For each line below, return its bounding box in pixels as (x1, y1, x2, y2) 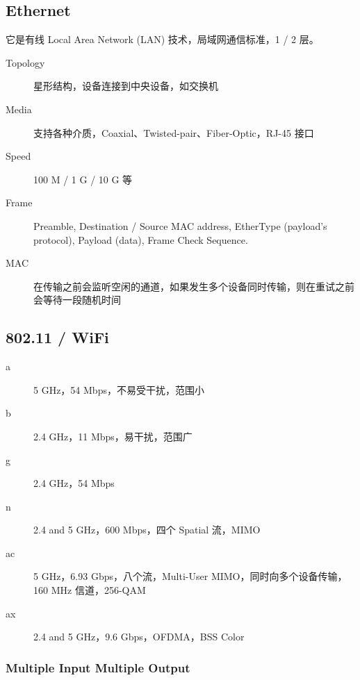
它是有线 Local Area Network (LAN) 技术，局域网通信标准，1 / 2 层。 (6, 32, 319, 47)
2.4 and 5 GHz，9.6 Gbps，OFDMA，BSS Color (33, 629, 245, 644)
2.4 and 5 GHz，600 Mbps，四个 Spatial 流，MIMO (33, 522, 261, 537)
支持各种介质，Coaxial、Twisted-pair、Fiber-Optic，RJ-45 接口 (33, 125, 314, 140)
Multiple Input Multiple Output (6, 658, 190, 676)
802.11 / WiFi (6, 326, 109, 348)
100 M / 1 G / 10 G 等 (33, 172, 133, 186)
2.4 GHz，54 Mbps (33, 476, 115, 490)
